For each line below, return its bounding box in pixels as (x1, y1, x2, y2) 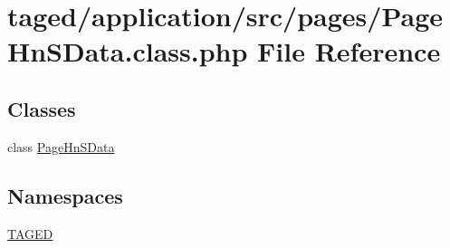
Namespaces (7, 181, 123, 209)
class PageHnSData (7, 137, 115, 156)
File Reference (257, 33, 441, 70)
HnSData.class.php (7, 33, 248, 70)
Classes (7, 94, 76, 122)
